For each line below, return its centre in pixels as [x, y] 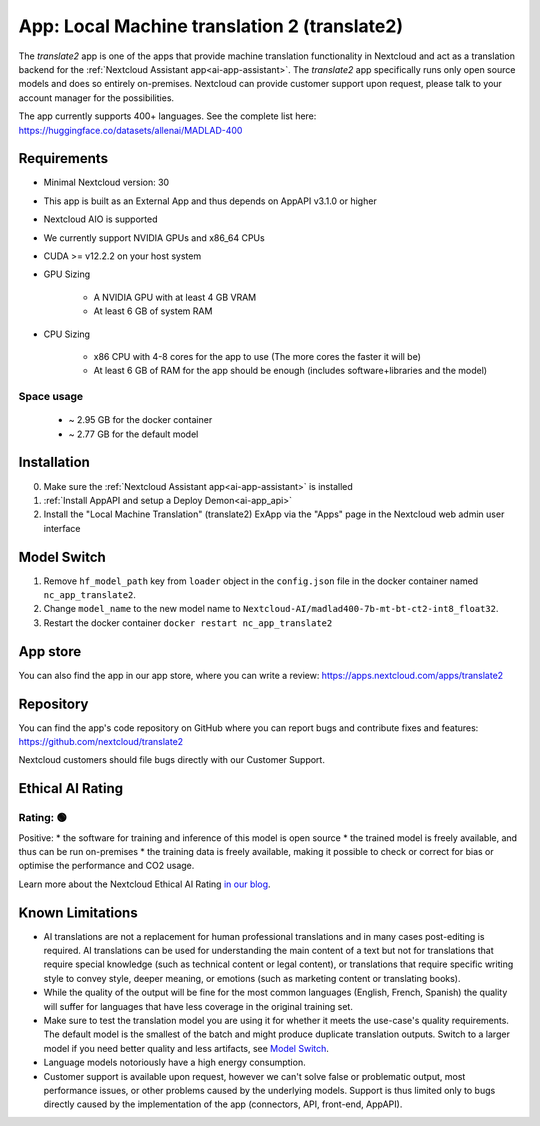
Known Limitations [78, 912]
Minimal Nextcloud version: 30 [106, 182]
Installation [54, 462]
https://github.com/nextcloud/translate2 [101, 742]
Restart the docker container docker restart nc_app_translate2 [188, 622]
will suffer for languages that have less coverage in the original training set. [198, 1006]
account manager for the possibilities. [96, 97]
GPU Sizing [67, 274]
